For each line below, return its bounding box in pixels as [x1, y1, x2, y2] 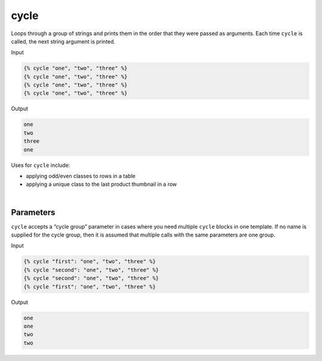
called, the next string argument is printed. [11, 38, 116, 45]
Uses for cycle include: [11, 161, 70, 169]
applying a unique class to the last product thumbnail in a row [26, 181, 177, 188]
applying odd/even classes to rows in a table [26, 173, 136, 179]
